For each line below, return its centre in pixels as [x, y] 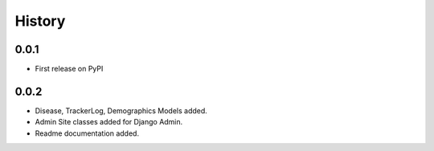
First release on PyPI [69, 69]
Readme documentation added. [87, 133]
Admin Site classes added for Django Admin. [109, 122]
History [40, 21]
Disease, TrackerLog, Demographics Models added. [121, 110]
